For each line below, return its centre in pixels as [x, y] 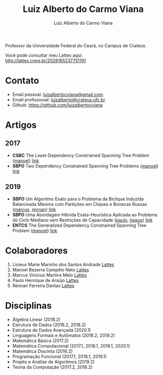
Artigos [21, 125]
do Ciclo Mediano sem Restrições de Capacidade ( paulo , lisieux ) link [82, 220]
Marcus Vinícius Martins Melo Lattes [50, 275]
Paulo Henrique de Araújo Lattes [46, 280]
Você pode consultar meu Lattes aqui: [44, 55]
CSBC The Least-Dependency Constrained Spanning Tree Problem [81, 155]
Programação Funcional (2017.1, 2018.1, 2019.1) [59, 356]
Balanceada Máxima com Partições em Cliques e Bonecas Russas [80, 204]
